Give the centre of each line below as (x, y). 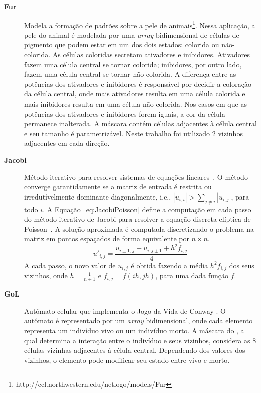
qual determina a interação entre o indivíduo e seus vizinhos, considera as (137, 340)
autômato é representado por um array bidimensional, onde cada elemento (139, 320)
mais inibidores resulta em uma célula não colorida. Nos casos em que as (136, 104)
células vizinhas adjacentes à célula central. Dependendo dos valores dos (135, 350)
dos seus (242, 265)
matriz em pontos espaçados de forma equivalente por (107, 238)
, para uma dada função (192, 276)
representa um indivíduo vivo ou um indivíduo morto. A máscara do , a (134, 330)
